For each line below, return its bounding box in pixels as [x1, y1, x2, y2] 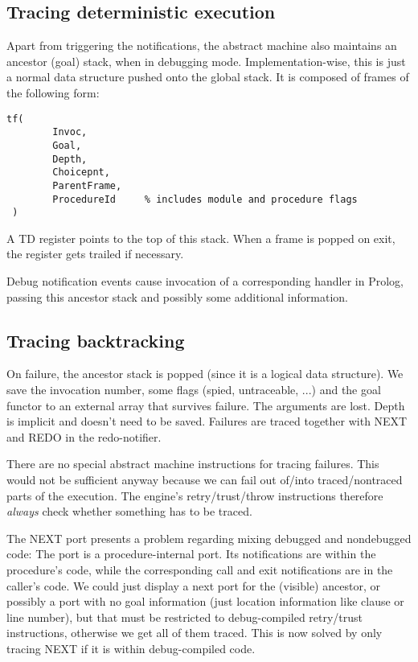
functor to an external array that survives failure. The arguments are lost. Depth [6, 397, 405, 413]
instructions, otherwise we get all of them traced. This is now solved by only [6, 624, 383, 641]
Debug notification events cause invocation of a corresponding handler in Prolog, [6, 273, 404, 290]
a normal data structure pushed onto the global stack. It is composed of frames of [6, 68, 409, 85]
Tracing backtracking [6, 327, 185, 352]
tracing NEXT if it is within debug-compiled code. [6, 639, 256, 656]
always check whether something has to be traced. [6, 503, 252, 520]
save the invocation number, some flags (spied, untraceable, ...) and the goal [6, 381, 381, 397]
